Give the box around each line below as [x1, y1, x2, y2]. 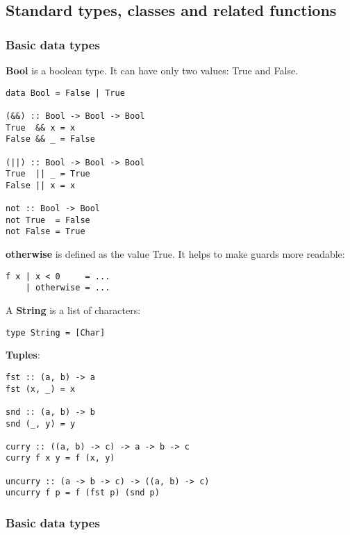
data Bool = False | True [6, 88, 125, 98]
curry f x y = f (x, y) [6, 453, 115, 463]
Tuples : [6, 347, 40, 362]
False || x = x [6, 180, 76, 190]
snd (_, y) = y [6, 418, 76, 429]
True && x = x [6, 122, 76, 133]
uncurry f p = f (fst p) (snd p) [6, 488, 160, 498]
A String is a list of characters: [6, 303, 141, 318]
